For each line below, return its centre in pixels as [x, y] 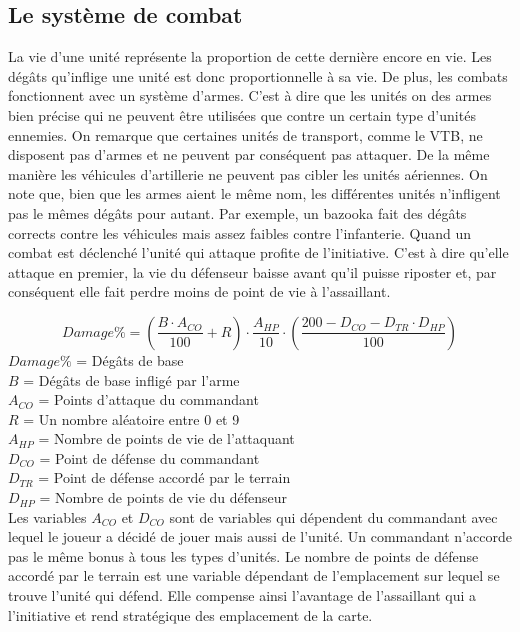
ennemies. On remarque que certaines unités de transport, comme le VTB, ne [245, 134]
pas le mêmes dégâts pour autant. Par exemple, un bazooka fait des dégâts [237, 212]
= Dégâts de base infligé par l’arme [131, 379]
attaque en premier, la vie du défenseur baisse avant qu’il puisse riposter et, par [252, 271]
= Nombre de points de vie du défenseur [163, 497]
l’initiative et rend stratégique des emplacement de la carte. [190, 614]
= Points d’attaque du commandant [148, 399]
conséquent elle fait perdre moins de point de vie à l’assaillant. [199, 291]
